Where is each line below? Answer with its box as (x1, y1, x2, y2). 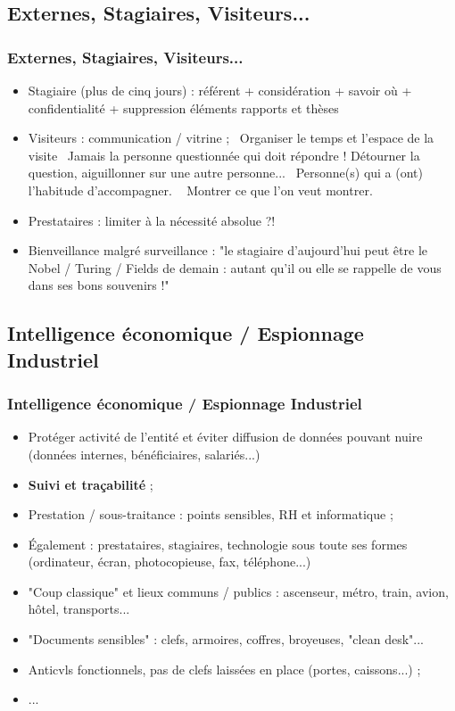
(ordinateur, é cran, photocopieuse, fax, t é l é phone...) (28, 552, 311, 571)
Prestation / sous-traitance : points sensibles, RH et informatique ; (28, 505, 393, 524)
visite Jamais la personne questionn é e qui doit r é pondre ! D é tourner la (28, 145, 420, 164)
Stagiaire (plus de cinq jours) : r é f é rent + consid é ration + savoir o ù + (28, 81, 412, 99)
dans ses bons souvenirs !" (28, 276, 170, 294)
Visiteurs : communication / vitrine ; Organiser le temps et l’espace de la (28, 128, 434, 147)
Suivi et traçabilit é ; (28, 475, 153, 493)
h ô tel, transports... (28, 599, 130, 618)
